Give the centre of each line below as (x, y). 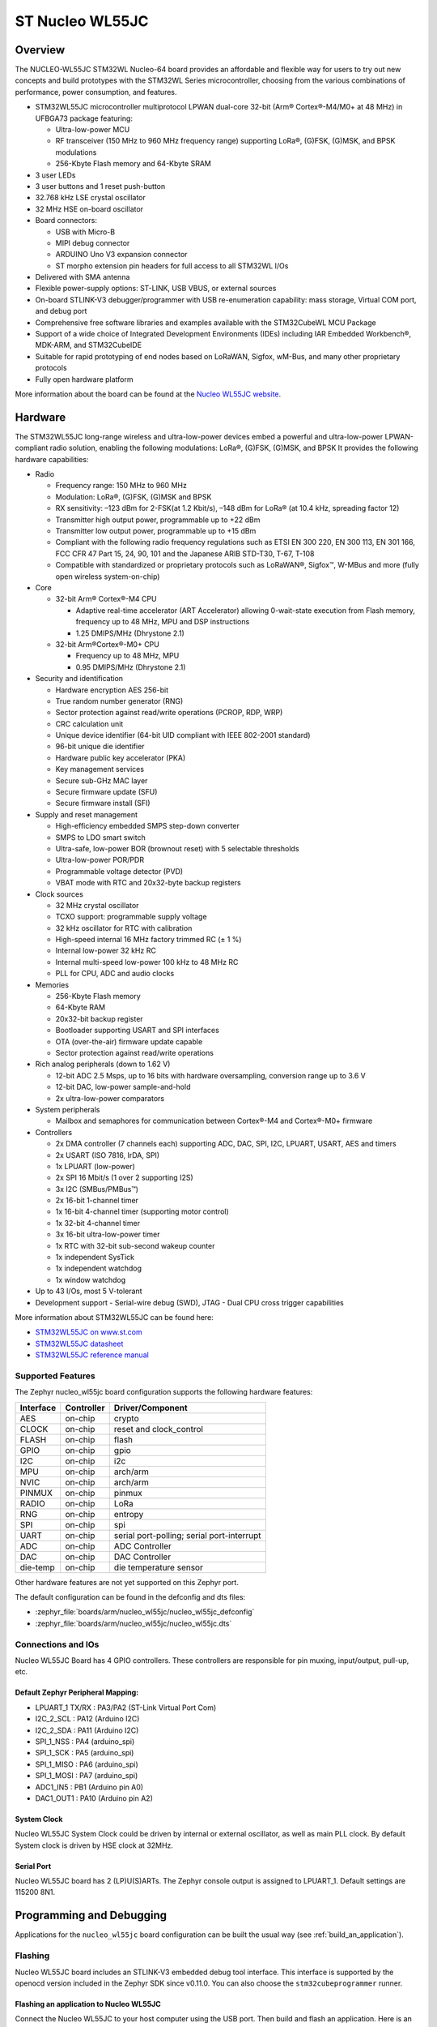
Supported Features (55, 1376)
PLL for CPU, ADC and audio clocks (115, 974)
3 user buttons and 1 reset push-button (100, 186)
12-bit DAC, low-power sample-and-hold (123, 1087)
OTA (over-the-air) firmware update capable (129, 1041)
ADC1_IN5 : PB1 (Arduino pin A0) (89, 1787)
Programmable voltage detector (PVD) (119, 871)
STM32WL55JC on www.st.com (89, 1332)
